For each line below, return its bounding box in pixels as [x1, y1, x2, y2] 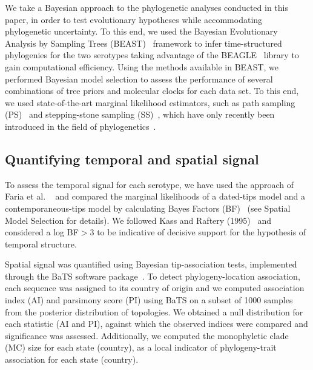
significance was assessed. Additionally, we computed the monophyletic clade [5, 329, 289, 341]
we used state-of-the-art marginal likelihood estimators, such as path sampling [5, 96, 295, 109]
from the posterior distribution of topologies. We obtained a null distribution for [5, 305, 303, 318]
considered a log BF [5, 226, 79, 238]
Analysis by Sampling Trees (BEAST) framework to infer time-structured [5, 36, 282, 49]
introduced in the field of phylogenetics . [5, 119, 156, 132]
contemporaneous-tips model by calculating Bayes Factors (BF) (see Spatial [5, 201, 291, 214]
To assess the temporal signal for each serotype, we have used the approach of [5, 178, 294, 190]
